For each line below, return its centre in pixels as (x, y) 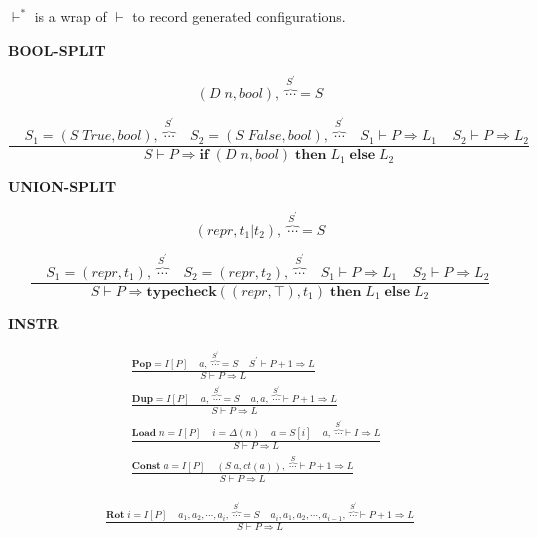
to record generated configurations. (239, 16)
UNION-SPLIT (62, 186)
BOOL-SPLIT (57, 49)
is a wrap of (70, 16)
